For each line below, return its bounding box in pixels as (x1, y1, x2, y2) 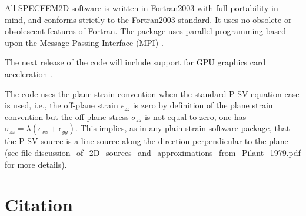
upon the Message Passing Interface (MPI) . (5, 36, 164, 48)
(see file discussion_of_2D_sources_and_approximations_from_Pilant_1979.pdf (5, 146, 301, 158)
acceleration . (5, 67, 52, 79)
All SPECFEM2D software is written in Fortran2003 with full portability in (5, 2, 278, 14)
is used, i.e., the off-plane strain (5, 99, 118, 111)
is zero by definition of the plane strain (132, 99, 273, 111)
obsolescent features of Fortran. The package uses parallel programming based (5, 25, 287, 37)
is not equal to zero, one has (144, 110, 247, 122)
